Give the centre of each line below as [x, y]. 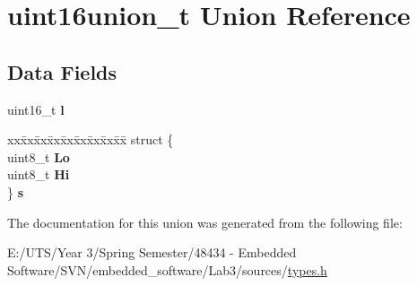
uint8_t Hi [39, 174]
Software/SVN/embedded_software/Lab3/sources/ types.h [167, 269]
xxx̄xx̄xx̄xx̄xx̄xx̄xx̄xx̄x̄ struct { [91, 139]
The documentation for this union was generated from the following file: [205, 222]
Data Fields [62, 71]
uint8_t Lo [39, 156]
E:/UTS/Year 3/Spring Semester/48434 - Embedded [152, 252]
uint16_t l [36, 109]
